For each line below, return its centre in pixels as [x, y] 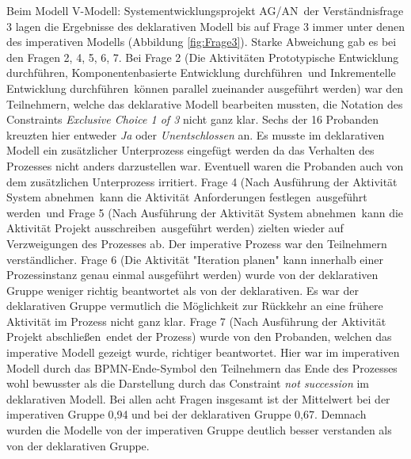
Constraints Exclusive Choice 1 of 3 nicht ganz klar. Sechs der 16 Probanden [192, 119]
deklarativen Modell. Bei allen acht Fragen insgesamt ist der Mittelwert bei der [198, 398]
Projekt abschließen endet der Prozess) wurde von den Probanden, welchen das [199, 337]
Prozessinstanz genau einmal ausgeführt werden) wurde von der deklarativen [192, 275]
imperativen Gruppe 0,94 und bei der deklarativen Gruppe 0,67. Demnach [186, 414]
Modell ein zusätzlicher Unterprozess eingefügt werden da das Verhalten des [190, 150]
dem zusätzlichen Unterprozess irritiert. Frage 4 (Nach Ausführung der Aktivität [202, 181]
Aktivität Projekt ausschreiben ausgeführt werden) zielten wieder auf [175, 228]
